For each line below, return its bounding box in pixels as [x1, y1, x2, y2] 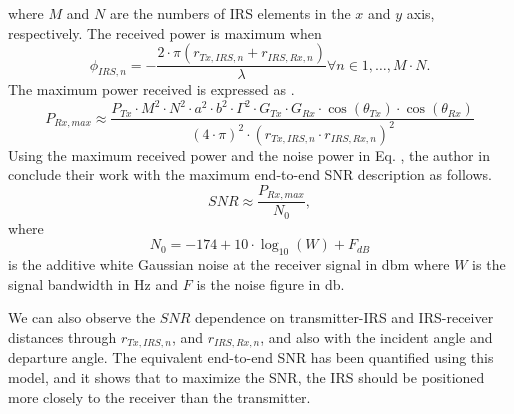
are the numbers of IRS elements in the [109, 3, 351, 23]
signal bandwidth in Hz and [8, 273, 179, 294]
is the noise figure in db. [196, 273, 345, 294]
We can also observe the [8, 307, 156, 328]
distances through [8, 327, 117, 348]
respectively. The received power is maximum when [8, 22, 322, 43]
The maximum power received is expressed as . [8, 79, 295, 100]
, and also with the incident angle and [260, 327, 493, 348]
